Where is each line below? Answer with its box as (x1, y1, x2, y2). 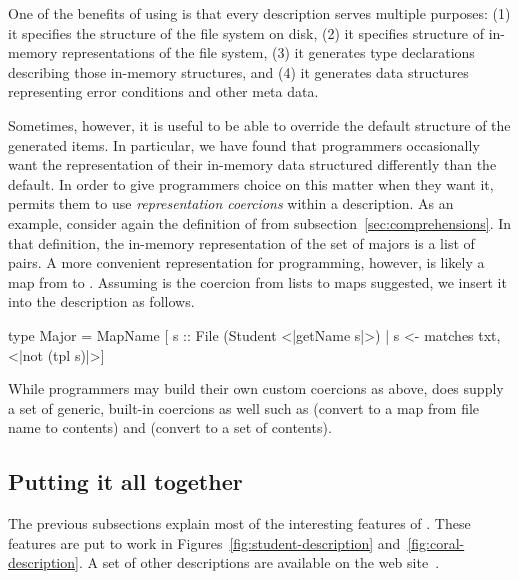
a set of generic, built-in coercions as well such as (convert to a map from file (8, 397, 480, 418)
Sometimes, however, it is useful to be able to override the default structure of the (8, 114, 511, 135)
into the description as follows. (8, 291, 195, 312)
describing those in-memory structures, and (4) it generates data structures (8, 61, 469, 82)
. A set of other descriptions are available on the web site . (78, 552, 440, 573)
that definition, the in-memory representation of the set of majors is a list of (8, 232, 475, 253)
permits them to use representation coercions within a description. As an (8, 193, 454, 214)
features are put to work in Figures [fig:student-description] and (8, 532, 401, 553)
